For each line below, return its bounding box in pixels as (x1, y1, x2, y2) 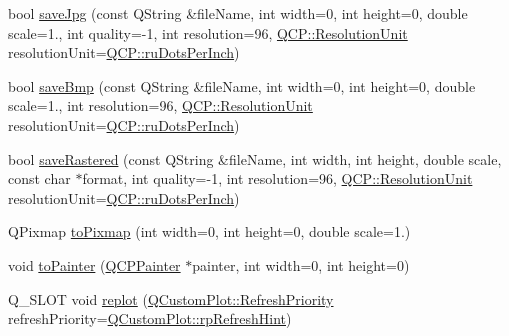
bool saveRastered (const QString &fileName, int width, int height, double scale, (8, 148, 502, 169)
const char (8, 168, 71, 189)
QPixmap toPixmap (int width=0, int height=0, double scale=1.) (8, 221, 411, 242)
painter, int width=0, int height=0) (192, 254, 410, 275)
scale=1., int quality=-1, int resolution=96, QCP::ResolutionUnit (8, 22, 408, 43)
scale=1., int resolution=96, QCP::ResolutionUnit (8, 95, 313, 116)
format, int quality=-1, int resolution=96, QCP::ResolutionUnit (82, 168, 473, 189)
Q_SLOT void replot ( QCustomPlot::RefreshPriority (8, 288, 334, 309)
